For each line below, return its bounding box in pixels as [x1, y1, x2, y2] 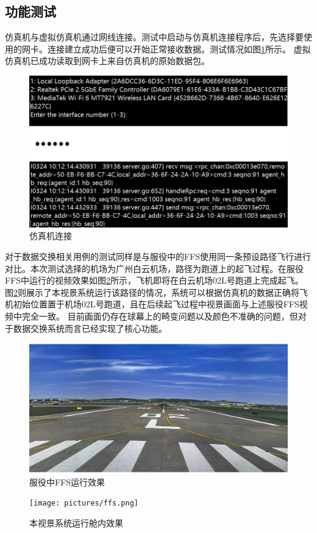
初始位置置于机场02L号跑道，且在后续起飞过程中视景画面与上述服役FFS [13, 298, 299, 310]
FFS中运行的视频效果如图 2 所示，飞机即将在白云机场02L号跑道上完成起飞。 [5, 274, 304, 287]
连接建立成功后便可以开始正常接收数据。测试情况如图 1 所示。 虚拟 [47, 42, 311, 55]
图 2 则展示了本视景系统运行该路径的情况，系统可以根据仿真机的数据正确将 [5, 285, 299, 298]
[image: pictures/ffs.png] [29, 499, 138, 508]
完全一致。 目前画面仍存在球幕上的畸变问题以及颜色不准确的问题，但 [21, 309, 298, 322]
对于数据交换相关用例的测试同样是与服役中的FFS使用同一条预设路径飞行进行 [5, 249, 312, 262]
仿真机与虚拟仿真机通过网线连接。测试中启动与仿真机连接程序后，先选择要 [5, 30, 304, 43]
